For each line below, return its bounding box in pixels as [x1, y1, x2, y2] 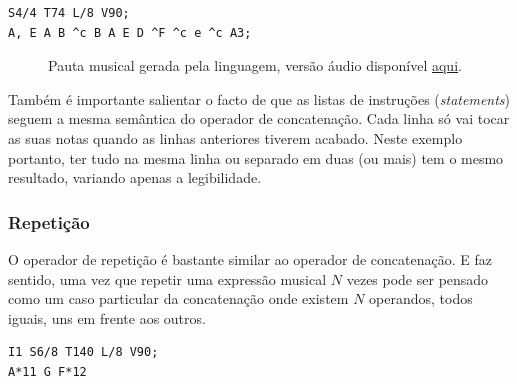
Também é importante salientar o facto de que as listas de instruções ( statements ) [8, 88, 511, 109]
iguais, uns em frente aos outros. [8, 307, 206, 328]
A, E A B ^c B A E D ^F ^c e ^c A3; [8, 25, 252, 40]
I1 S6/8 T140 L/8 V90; [8, 345, 159, 360]
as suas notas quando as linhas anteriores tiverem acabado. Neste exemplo [8, 127, 463, 148]
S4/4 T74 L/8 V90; [8, 6, 130, 20]
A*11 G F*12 [8, 364, 87, 379]
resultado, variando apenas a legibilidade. [8, 167, 262, 188]
